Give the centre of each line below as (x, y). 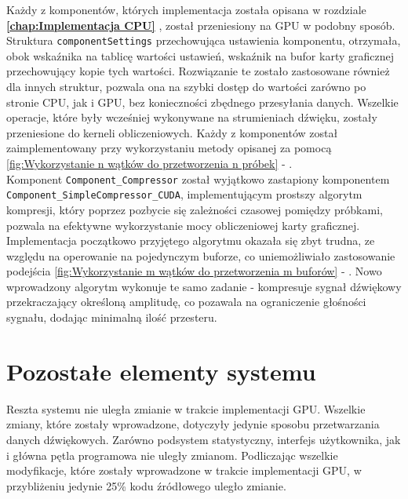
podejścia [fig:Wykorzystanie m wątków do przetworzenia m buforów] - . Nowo (194, 271)
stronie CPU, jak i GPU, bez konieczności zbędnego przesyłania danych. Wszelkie (202, 102)
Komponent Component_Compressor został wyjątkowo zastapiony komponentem (198, 178)
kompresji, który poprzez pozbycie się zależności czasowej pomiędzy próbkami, (195, 209)
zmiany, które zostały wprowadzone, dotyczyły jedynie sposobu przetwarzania (193, 424)
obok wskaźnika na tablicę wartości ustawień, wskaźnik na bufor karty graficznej (200, 55)
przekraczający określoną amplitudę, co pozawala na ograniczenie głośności (186, 302)
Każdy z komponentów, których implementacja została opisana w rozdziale (186, 9)
